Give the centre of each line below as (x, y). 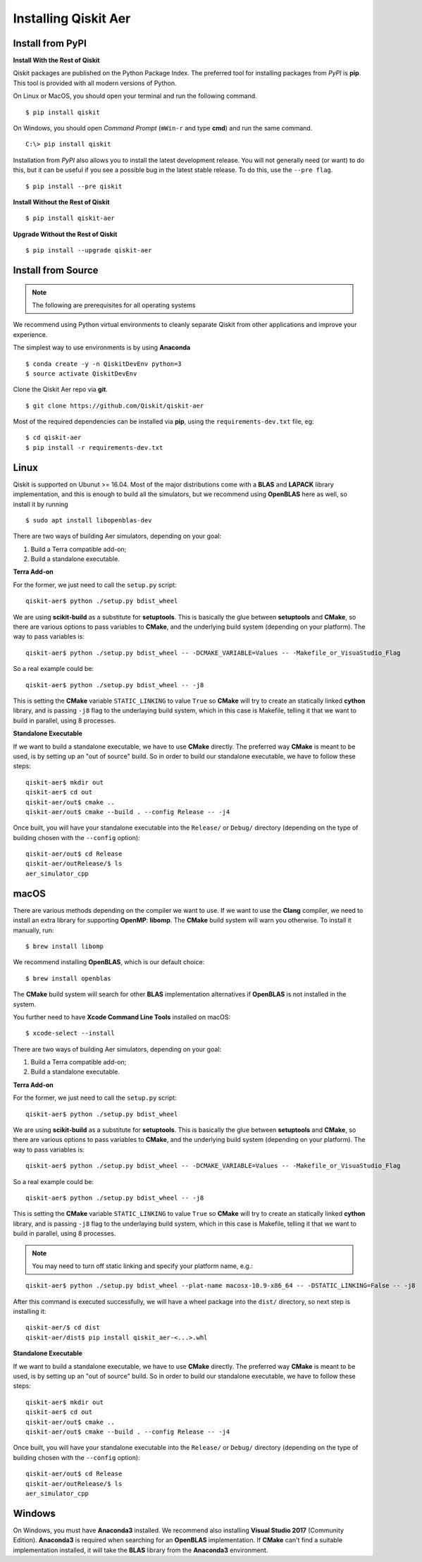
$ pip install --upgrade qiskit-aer (89, 251)
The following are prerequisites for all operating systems (114, 305)
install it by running (41, 504)
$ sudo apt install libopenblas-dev (89, 520)
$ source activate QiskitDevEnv (81, 373)
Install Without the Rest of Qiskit (61, 202)
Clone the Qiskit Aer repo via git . (61, 389)
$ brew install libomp (65, 946)
